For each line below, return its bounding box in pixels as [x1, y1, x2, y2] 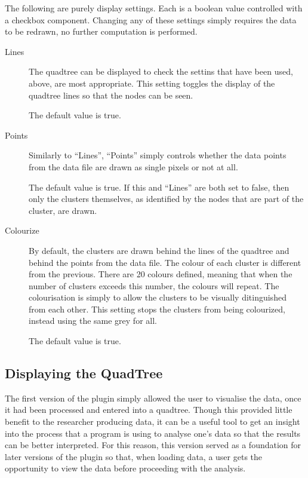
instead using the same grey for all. [29, 314, 157, 327]
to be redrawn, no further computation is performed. [5, 25, 198, 38]
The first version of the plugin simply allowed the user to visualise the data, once [5, 391, 301, 404]
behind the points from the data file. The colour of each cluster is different [29, 256, 301, 268]
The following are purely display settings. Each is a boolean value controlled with [5, 2, 303, 14]
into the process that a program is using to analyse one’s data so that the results [5, 427, 301, 439]
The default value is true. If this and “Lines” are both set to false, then [29, 180, 289, 193]
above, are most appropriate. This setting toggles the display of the [29, 76, 275, 89]
